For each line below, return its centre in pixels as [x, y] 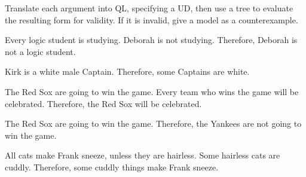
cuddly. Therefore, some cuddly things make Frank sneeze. [112, 167]
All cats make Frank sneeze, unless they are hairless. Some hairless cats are [143, 155]
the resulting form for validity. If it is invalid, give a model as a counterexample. [152, 19]
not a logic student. [40, 51]
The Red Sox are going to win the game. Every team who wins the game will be [152, 91]
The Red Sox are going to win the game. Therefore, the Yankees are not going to [153, 123]
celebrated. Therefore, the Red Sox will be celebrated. [103, 103]
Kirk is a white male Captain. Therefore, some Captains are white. [127, 71]
